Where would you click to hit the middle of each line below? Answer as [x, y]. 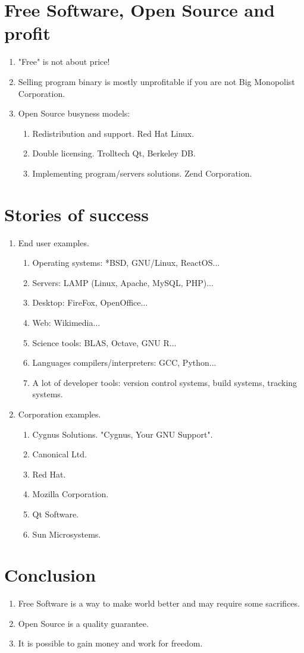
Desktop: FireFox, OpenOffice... [90, 302]
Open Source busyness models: [74, 113]
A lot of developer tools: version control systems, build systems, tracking [165, 382]
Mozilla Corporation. [70, 494]
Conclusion [50, 575]
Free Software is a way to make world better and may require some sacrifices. [159, 603]
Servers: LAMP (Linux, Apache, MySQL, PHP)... [123, 282]
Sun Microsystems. [67, 534]
